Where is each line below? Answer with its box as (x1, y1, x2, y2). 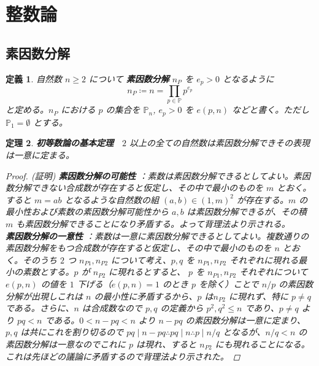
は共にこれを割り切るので (20, 325, 124, 338)
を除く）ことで (199, 277, 259, 290)
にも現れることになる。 (215, 337, 310, 350)
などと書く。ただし (232, 103, 310, 116)
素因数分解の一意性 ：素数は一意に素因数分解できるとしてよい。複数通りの (6, 229, 309, 242)
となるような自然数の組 (64, 193, 159, 206)
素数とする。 (22, 265, 74, 278)
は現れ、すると (136, 337, 197, 350)
